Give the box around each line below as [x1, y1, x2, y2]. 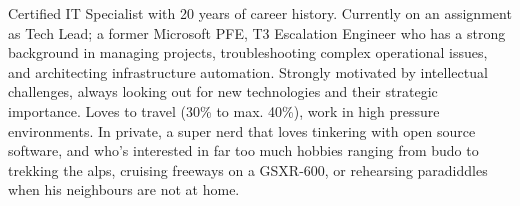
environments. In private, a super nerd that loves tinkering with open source [8, 120, 476, 141]
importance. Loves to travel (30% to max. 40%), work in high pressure [8, 100, 440, 121]
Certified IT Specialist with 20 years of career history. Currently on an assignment [8, 3, 512, 23]
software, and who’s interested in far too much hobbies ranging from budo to [8, 140, 479, 161]
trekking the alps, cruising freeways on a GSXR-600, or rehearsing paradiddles [8, 159, 488, 180]
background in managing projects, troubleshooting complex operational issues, [8, 42, 488, 63]
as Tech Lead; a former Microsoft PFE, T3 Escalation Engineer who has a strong [8, 22, 506, 43]
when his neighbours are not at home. [8, 179, 240, 200]
